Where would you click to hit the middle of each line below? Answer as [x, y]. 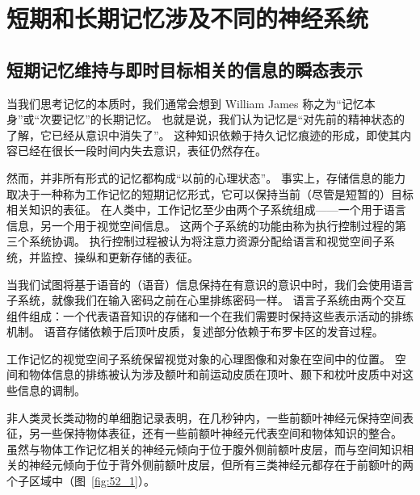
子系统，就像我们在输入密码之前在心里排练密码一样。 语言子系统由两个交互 [206, 300]
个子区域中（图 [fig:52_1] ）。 [81, 481]
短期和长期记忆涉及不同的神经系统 [188, 18]
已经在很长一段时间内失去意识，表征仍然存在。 [142, 151]
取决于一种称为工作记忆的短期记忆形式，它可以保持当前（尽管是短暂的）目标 [210, 193]
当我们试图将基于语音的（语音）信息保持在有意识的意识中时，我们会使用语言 [210, 284]
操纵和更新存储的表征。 [136, 256]
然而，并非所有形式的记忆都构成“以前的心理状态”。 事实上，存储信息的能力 [206, 177]
